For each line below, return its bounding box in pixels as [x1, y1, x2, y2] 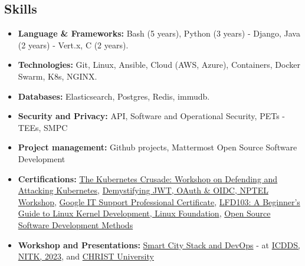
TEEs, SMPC [18, 121, 68, 133]
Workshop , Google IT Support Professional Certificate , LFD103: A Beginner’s [18, 195, 300, 208]
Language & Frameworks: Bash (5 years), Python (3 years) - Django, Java [18, 27, 300, 40]
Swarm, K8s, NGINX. [18, 70, 97, 82]
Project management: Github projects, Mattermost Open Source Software [18, 141, 297, 153]
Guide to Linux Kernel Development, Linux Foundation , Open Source [18, 207, 271, 219]
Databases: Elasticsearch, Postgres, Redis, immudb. [18, 90, 210, 102]
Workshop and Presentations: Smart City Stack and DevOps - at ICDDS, [18, 238, 300, 251]
